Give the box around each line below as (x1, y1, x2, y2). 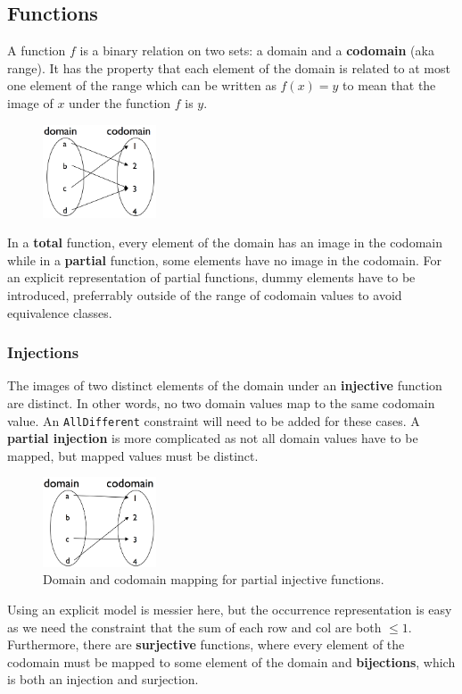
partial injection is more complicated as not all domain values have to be (7, 429, 418, 447)
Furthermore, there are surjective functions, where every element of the (7, 635, 405, 654)
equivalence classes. (7, 303, 112, 322)
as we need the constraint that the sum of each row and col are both (7, 617, 382, 636)
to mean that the (342, 76, 436, 95)
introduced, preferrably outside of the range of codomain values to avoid (7, 285, 402, 304)
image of (7, 93, 54, 112)
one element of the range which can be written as (7, 76, 276, 95)
